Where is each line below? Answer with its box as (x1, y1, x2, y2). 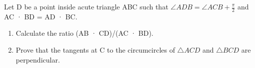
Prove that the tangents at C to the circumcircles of (15, 45, 175, 55)
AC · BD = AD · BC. (4, 11, 77, 21)
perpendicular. (15, 54, 60, 65)
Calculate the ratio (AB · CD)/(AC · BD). (15, 28, 153, 38)
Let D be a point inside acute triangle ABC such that (4, 1, 168, 11)
